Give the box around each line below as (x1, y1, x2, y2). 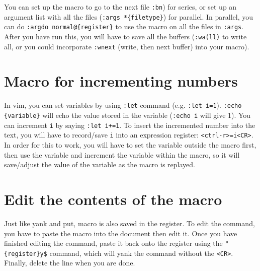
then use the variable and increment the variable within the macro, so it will (4, 149, 240, 160)
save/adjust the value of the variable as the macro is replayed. (4, 159, 195, 170)
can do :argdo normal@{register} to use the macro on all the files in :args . (4, 21, 244, 32)
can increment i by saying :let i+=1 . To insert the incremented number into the (4, 119, 255, 130)
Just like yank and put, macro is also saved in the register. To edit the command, (4, 218, 255, 228)
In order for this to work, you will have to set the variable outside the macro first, (4, 140, 256, 150)
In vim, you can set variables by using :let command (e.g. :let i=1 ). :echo (4, 100, 242, 110)
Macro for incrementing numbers (4, 71, 238, 91)
